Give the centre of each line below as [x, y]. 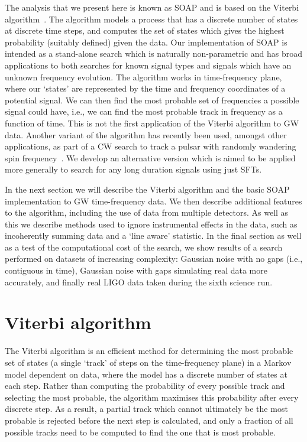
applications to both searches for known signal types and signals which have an [148, 65]
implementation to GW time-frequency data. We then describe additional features [153, 201]
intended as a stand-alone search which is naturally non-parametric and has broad [154, 53]
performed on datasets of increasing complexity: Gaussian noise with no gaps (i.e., [154, 259]
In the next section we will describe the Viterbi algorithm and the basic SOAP [147, 189]
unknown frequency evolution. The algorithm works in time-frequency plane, [143, 77]
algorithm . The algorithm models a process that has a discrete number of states [151, 19]
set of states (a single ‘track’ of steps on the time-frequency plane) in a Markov [148, 362]
